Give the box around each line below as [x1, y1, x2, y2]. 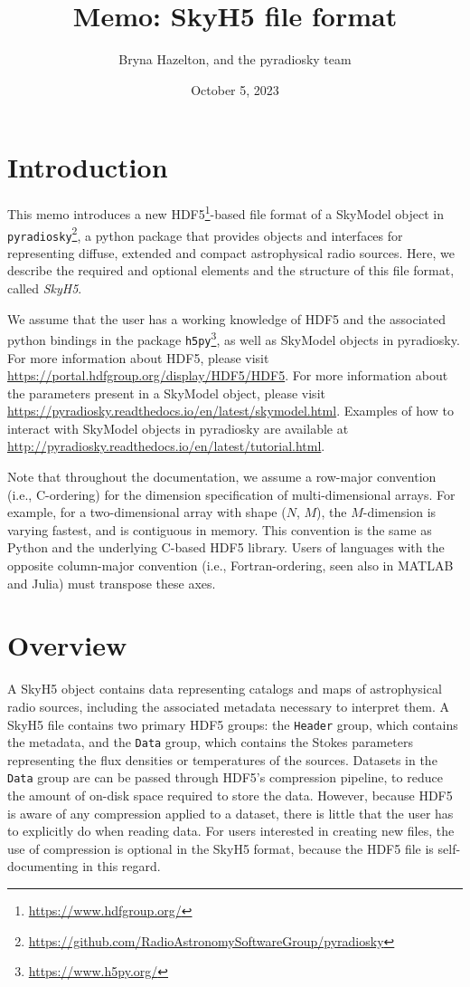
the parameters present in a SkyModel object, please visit [7, 383, 325, 402]
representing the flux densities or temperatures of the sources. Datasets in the [7, 750, 437, 769]
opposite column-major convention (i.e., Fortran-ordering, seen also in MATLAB [7, 556, 454, 575]
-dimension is [362, 503, 437, 522]
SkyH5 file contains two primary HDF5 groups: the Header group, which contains [7, 714, 458, 733]
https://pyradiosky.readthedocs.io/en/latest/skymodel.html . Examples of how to [7, 401, 454, 420]
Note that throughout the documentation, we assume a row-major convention [7, 467, 437, 486]
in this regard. [82, 857, 161, 876]
